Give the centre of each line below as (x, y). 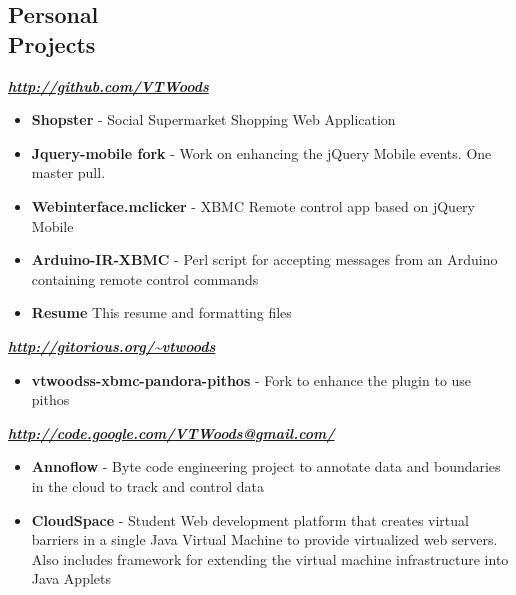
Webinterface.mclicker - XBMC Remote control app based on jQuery (253, 205)
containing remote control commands (145, 278)
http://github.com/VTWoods (108, 85)
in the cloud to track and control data (148, 485)
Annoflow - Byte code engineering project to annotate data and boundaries (266, 466)
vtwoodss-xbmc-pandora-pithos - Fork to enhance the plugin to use (251, 379)
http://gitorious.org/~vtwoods (112, 345)
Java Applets (71, 578)
